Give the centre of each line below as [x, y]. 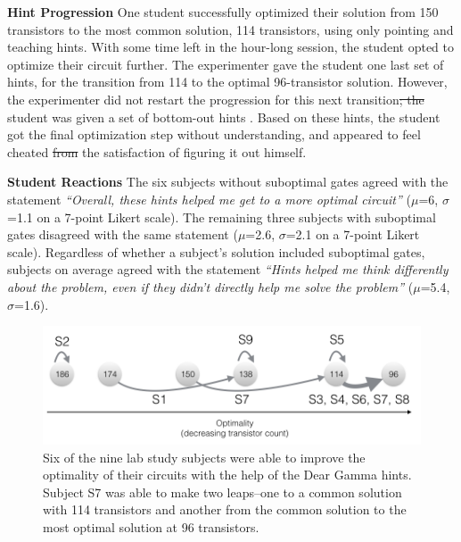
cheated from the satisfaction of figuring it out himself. [157, 151]
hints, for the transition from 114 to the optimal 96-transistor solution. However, [227, 82]
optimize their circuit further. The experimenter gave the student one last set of [226, 64]
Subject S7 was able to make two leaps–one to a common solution [222, 492]
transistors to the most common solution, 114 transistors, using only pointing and [230, 29]
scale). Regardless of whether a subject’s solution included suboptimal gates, [216, 251]
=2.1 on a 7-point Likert [353, 234]
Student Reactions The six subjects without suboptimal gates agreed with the [228, 182]
